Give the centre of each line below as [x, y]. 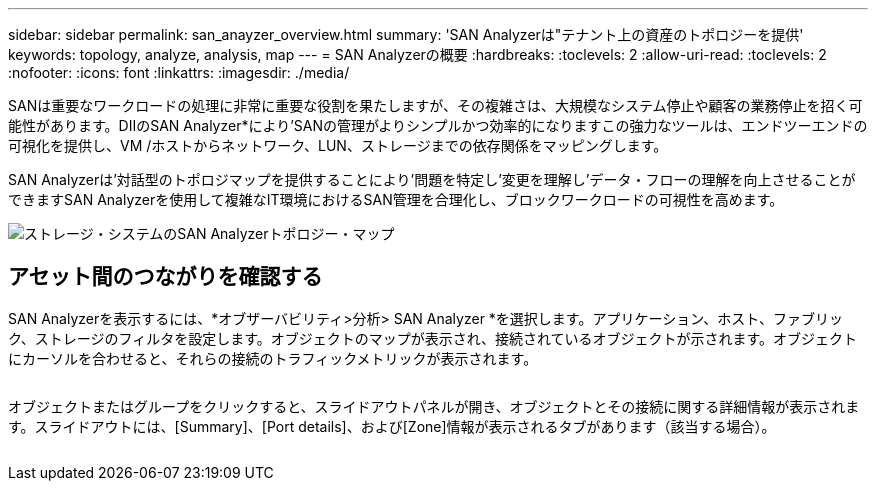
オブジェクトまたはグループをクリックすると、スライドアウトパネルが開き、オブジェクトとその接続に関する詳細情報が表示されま [434, 406]
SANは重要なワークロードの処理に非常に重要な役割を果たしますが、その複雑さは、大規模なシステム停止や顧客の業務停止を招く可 [435, 105]
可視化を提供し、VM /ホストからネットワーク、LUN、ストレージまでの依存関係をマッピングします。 [338, 145]
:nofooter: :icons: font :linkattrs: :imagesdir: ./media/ [179, 72]
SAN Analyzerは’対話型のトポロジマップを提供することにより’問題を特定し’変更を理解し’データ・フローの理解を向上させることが [432, 179]
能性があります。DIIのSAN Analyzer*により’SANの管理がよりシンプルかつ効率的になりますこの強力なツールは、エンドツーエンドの [438, 125]
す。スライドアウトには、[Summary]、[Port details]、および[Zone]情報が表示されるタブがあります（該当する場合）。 [392, 426]
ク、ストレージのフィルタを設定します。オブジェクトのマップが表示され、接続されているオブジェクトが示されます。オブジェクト [433, 338]
